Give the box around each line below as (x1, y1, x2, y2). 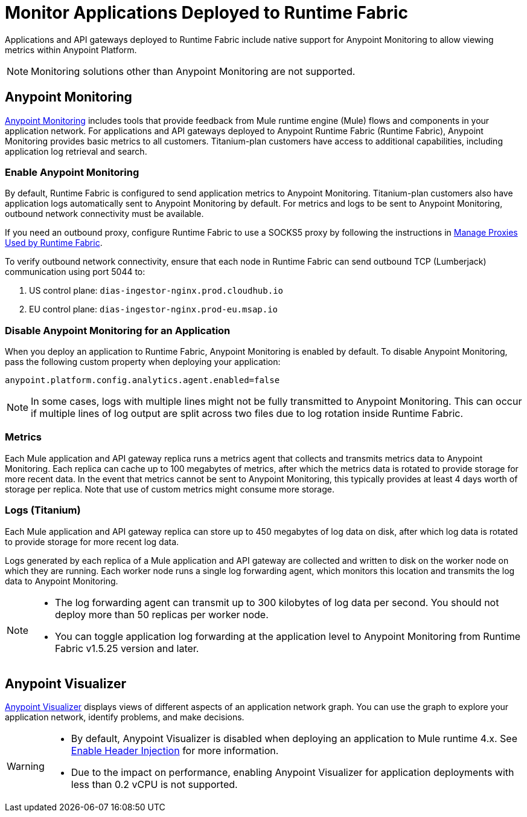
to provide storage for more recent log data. (5, 536, 179, 547)
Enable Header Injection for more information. (71, 744, 279, 757)
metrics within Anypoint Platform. (5, 44, 137, 55)
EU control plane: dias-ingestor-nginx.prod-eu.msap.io (29, 304, 278, 315)
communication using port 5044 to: (5, 266, 145, 277)
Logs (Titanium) (5, 504, 81, 517)
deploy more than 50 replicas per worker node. (55, 608, 269, 621)
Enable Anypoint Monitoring (5, 166, 139, 178)
